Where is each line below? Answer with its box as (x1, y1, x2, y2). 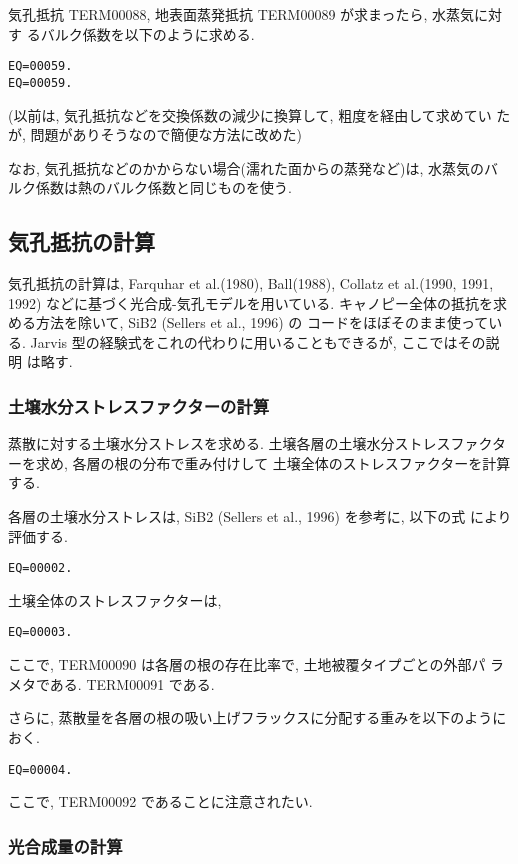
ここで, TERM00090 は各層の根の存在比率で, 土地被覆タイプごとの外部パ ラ (8, 654, 505, 675)
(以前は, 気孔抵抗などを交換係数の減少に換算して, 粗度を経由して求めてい (8, 104, 492, 125)
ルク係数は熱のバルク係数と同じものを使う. (8, 177, 292, 198)
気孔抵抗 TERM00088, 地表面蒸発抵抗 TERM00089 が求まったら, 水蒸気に (8, 4, 489, 24)
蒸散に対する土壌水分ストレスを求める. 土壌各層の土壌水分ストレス (8, 433, 451, 454)
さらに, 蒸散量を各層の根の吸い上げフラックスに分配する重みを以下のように (8, 707, 507, 728)
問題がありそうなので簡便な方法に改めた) (30, 124, 302, 145)
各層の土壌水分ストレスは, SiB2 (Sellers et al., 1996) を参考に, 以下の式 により (8, 506, 512, 527)
